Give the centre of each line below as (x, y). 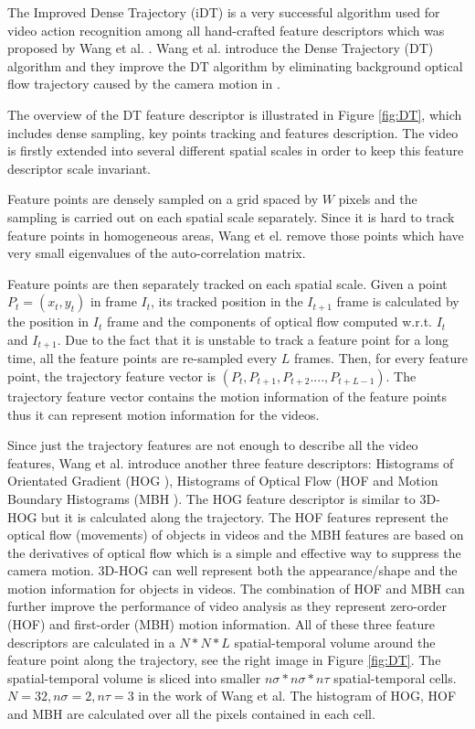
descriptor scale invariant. (79, 168)
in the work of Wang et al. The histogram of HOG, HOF (297, 696)
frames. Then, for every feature (380, 358)
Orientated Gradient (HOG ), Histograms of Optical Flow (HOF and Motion (223, 481)
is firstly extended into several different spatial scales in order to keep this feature (236, 150)
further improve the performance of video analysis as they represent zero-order (227, 606)
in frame (113, 301)
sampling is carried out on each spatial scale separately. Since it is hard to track (231, 216)
